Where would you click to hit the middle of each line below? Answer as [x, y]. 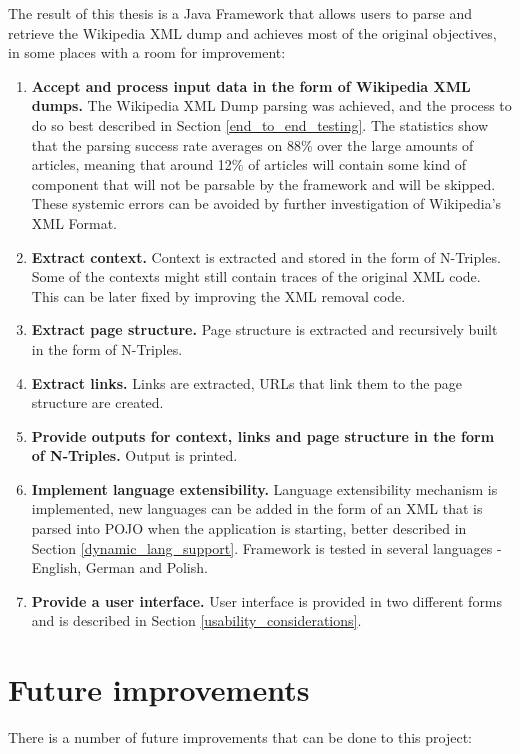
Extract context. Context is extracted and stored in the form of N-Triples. [266, 256]
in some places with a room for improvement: [147, 52]
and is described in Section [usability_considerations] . [196, 620]
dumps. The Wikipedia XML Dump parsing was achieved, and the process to [271, 105]
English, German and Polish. [119, 567]
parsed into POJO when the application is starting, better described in [249, 528]
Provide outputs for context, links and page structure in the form [263, 435]
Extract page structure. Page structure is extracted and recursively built [264, 329]
